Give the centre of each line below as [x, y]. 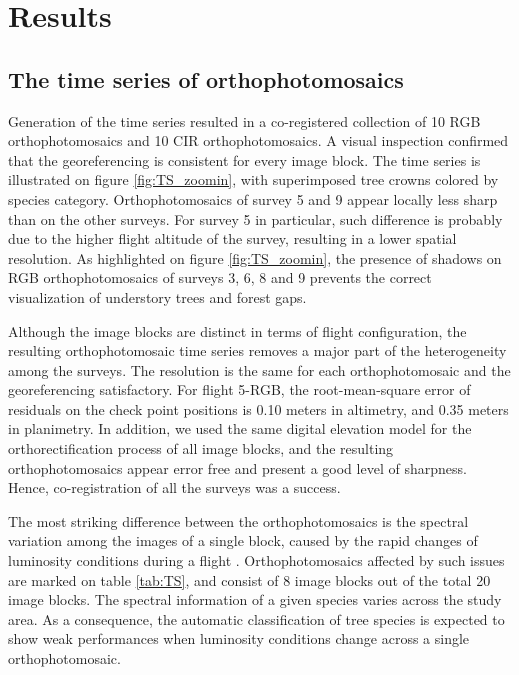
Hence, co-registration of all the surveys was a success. [174, 487]
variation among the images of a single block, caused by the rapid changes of [243, 540]
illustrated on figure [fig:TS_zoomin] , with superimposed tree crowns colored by [253, 179]
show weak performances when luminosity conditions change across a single [239, 638]
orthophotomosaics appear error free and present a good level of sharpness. [237, 467]
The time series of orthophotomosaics [206, 78]
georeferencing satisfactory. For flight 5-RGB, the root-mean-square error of [239, 389]
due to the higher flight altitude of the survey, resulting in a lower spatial [232, 238]
